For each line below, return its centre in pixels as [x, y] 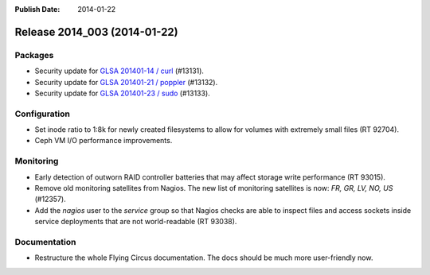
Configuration [43, 114]
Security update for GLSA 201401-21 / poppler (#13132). [126, 82]
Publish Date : [37, 9]
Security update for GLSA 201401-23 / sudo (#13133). [122, 93]
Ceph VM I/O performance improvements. [104, 141]
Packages [34, 55]
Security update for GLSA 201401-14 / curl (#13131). [119, 71]
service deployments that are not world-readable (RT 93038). [136, 222]
